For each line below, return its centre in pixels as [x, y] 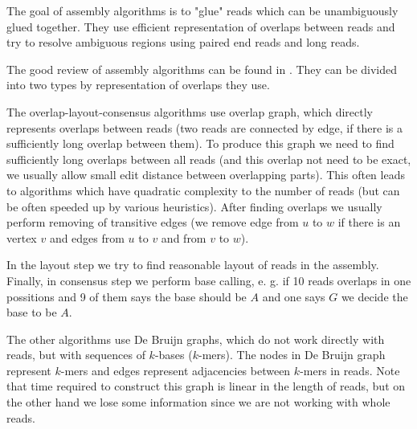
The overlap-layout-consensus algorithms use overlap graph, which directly [190, 111]
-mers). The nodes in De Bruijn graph [292, 355]
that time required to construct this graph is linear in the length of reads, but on [206, 386]
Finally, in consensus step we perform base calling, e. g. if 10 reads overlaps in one [209, 280]
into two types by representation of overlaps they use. [138, 85]
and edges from [87, 237]
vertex [22, 237]
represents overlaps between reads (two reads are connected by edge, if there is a [204, 127]
